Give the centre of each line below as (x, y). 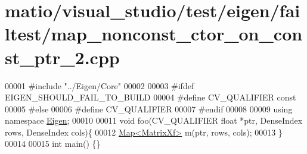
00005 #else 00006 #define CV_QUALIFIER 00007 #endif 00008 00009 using (149, 109)
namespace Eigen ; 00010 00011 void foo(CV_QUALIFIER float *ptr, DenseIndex (154, 120)
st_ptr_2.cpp (62, 57)
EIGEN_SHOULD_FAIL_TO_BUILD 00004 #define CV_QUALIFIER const (151, 97)
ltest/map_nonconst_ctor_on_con (154, 34)
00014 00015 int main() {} (53, 144)
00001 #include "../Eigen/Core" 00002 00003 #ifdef (100, 85)
